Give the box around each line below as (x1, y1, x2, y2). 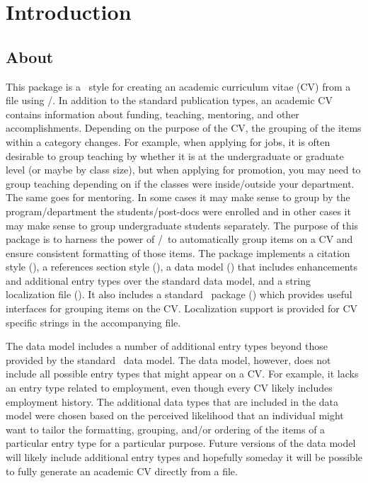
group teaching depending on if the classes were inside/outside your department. (6, 176, 355, 191)
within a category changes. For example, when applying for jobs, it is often (6, 134, 330, 149)
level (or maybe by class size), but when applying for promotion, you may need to (6, 162, 361, 177)
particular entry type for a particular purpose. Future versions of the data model (6, 436, 356, 450)
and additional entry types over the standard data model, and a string (6, 273, 311, 288)
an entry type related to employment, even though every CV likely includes (6, 380, 333, 395)
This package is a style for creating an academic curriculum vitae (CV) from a (6, 79, 351, 93)
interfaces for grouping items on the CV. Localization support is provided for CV (6, 301, 357, 316)
